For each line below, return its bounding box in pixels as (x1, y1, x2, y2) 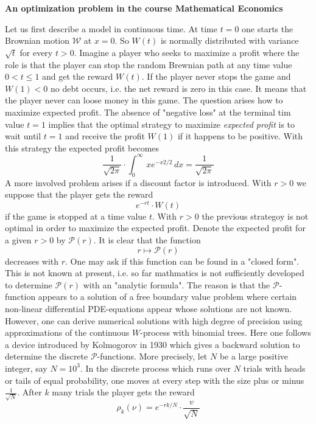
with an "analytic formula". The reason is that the (83, 278, 270, 291)
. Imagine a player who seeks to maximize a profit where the (74, 46, 300, 58)
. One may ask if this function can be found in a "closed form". (65, 254, 300, 267)
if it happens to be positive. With (177, 130, 303, 142)
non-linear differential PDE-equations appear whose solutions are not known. (5, 302, 292, 315)
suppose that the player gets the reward (5, 188, 153, 201)
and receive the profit (65, 130, 145, 142)
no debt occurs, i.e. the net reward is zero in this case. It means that (51, 82, 307, 94)
